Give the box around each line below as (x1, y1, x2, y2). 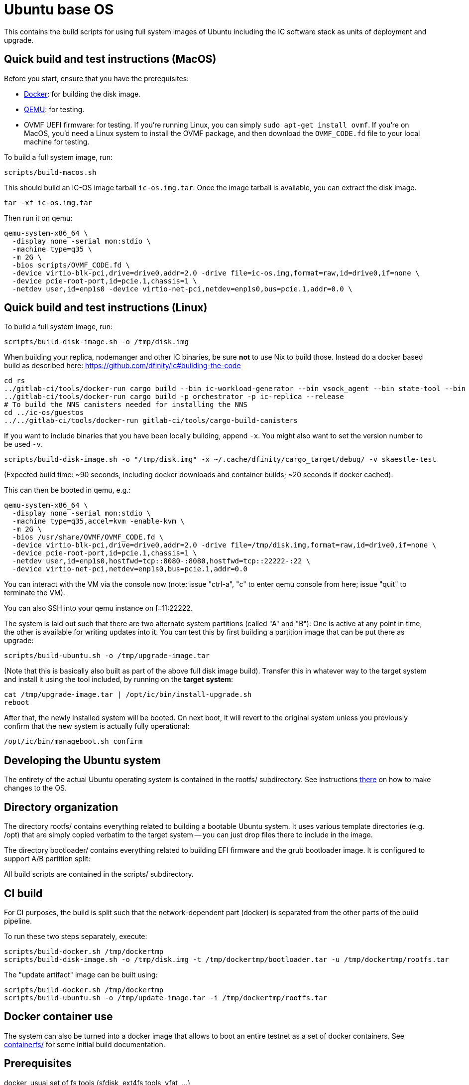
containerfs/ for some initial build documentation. (4, 1040, 165, 1049)
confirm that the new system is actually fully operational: (4, 722, 190, 731)
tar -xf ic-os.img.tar (4, 198, 93, 207)
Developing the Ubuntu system (4, 754, 161, 767)
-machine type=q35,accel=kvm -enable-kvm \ (12, 517, 185, 526)
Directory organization (4, 801, 118, 814)
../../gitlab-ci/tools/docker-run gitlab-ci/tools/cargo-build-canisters (4, 416, 298, 425)
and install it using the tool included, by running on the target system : (4, 675, 233, 684)
